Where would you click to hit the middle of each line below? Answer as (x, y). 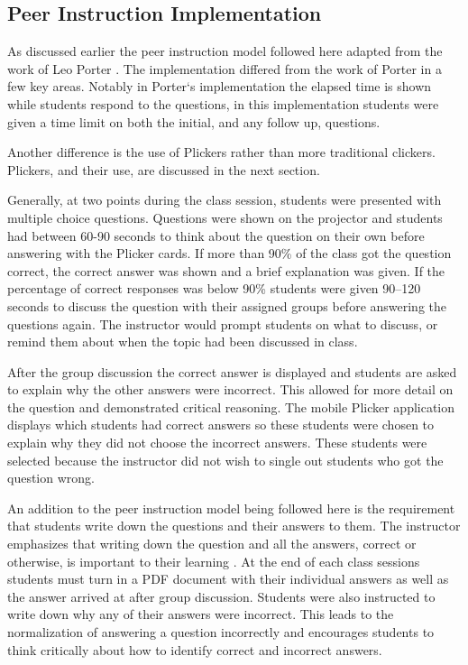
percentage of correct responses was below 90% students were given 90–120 (214, 288)
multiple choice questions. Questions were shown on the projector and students (225, 217)
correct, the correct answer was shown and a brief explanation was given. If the (226, 270)
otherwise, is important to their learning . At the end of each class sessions (214, 561)
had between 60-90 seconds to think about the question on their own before (216, 235)
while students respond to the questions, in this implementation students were (223, 103)
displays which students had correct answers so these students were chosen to (221, 425)
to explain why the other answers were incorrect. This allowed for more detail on (230, 389)
